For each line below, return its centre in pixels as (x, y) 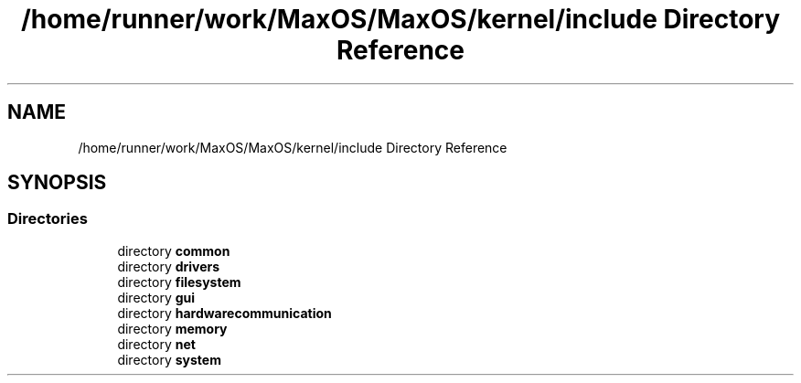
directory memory (172, 328)
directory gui (156, 297)
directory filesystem (179, 282)
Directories (48, 219)
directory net (156, 344)
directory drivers (169, 266)
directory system (169, 359)
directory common (174, 250)
